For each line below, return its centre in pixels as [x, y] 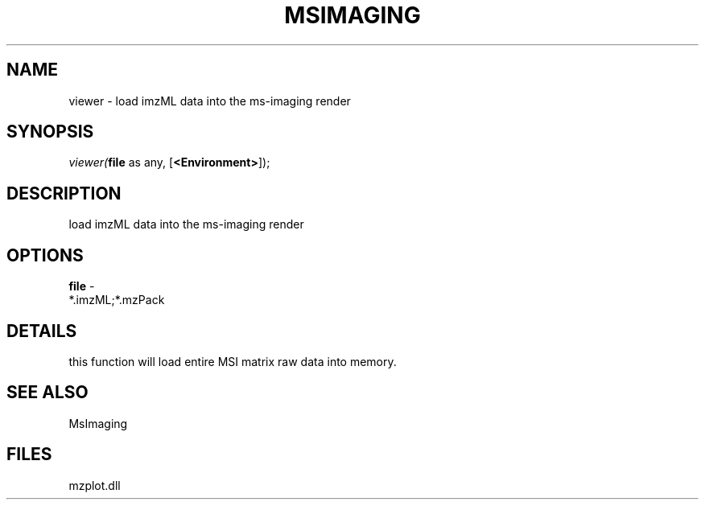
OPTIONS [45, 255]
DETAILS [42, 331]
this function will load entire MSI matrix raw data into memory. [233, 361]
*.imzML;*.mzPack [117, 300]
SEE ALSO [47, 393]
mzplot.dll [95, 485]
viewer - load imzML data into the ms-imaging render [210, 101]
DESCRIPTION [64, 193]
